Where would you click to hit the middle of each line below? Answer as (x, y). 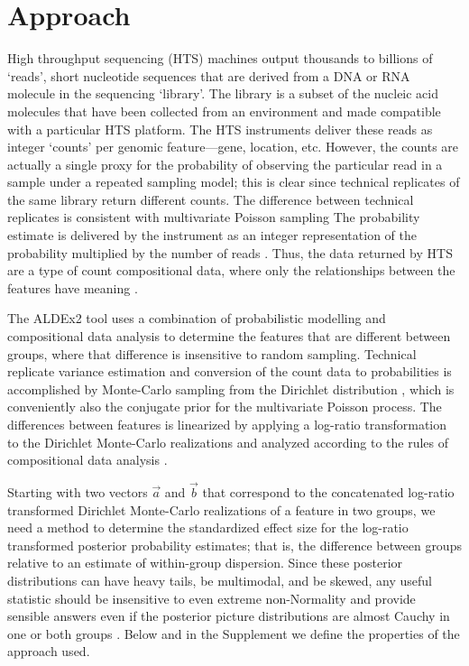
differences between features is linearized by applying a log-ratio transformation (227, 424)
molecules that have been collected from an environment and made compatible (224, 111)
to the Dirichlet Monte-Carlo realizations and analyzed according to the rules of (228, 442)
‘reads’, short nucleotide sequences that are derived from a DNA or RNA (209, 75)
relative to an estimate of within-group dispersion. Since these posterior (205, 563)
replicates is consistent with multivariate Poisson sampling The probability (214, 217)
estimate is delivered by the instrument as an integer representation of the (212, 235)
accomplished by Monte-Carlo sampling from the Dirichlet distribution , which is (231, 388)
